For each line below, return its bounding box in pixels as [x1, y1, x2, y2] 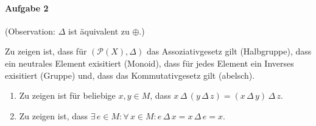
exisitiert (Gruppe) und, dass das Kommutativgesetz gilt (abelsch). [5, 68, 255, 81]
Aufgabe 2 [5, 1, 49, 14]
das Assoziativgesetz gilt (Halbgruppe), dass [146, 45, 312, 58]
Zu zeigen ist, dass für [5, 45, 87, 58]
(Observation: [5, 24, 55, 37]
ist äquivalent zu [68, 24, 130, 37]
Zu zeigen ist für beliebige [19, 89, 116, 102]
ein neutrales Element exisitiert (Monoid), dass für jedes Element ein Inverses [5, 56, 294, 69]
